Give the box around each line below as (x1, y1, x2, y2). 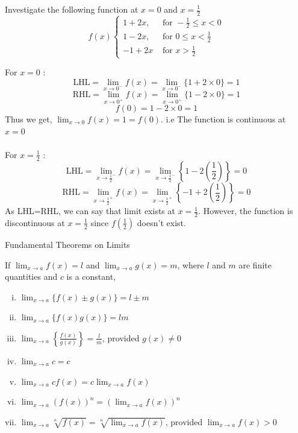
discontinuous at (5, 216, 65, 229)
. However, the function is (198, 204, 293, 217)
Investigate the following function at (5, 3, 138, 15)
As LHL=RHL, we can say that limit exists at (5, 204, 175, 217)
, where (177, 258, 204, 271)
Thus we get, (5, 113, 52, 125)
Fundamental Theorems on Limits (5, 238, 130, 250)
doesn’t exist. (137, 216, 186, 229)
